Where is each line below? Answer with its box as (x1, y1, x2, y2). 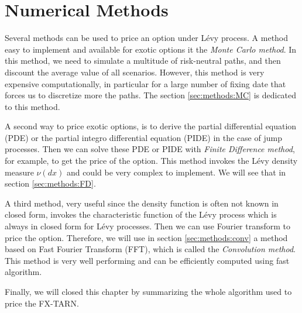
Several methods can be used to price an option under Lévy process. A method (5, 32, 289, 44)
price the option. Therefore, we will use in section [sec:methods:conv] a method (5, 231, 288, 243)
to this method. (5, 100, 60, 112)
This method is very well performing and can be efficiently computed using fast (5, 254, 290, 266)
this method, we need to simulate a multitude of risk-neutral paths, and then (5, 54, 281, 67)
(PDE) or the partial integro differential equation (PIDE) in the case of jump (5, 131, 282, 143)
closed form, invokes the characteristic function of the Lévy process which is (5, 208, 277, 221)
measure (5, 166, 34, 178)
